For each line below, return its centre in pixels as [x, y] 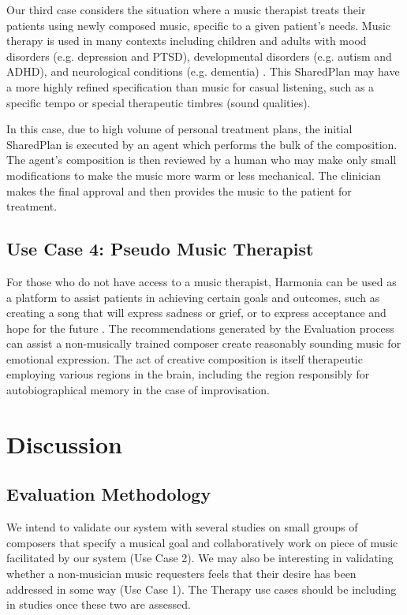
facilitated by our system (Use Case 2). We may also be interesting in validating [200, 558]
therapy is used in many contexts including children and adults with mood [187, 41]
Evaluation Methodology [109, 494]
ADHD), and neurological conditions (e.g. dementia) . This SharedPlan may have [203, 71]
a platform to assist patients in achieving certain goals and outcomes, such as [193, 297]
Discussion [64, 444]
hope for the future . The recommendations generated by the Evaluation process [200, 328]
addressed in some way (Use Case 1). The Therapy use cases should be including [202, 589]
